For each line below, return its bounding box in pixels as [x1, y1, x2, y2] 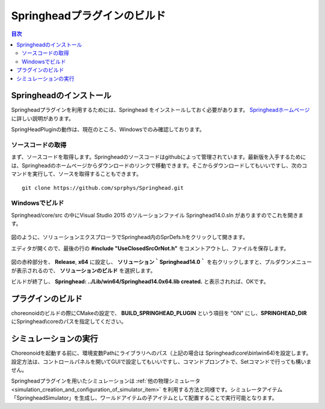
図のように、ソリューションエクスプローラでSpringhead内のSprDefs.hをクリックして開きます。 [11, 234, 249, 241]
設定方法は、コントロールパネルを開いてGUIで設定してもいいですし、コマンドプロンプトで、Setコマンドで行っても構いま [11, 358, 312, 365]
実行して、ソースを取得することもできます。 [32, 170, 142, 178]
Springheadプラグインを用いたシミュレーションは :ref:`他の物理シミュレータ [11, 377, 201, 385]
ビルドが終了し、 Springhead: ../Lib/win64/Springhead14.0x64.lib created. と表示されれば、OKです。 [11, 278, 269, 285]
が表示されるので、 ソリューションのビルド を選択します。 [11, 267, 156, 274]
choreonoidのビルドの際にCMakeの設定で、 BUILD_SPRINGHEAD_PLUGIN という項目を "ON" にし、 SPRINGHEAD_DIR [11, 309, 307, 316]
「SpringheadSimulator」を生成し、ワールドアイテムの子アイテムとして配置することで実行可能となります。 [11, 395, 278, 402]
